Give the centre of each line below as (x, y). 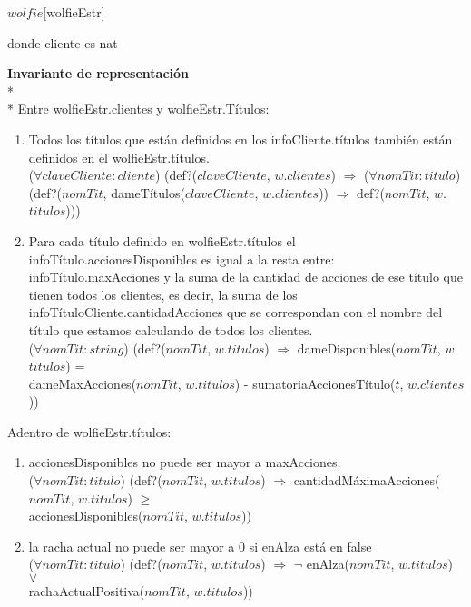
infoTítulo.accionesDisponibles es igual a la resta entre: (182, 259)
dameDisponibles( (347, 348)
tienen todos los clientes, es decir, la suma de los (163, 294)
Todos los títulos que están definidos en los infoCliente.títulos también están (240, 139)
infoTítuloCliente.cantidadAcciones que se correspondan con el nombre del (235, 312)
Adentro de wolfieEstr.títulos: (89, 431)
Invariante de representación (98, 73)
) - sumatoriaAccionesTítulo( (315, 383)
